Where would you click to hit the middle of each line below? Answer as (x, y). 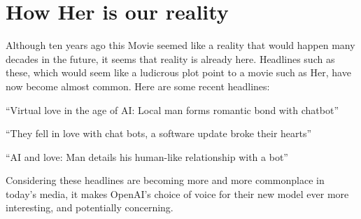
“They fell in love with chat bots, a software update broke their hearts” (159, 133)
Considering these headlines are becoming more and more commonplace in (165, 180)
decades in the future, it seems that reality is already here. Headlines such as (170, 58)
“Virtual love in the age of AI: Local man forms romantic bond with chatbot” (172, 109)
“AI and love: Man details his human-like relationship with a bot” (147, 156)
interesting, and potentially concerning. (90, 207)
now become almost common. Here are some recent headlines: (138, 86)
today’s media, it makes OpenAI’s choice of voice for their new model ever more (177, 193)
